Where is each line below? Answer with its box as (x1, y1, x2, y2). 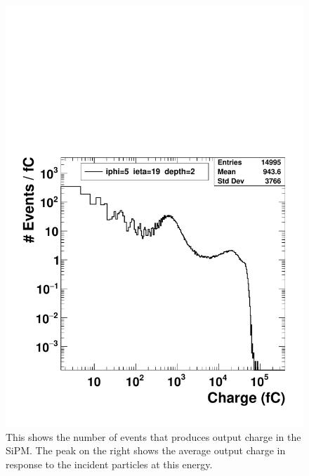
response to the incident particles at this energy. (6, 456, 213, 471)
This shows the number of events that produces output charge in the (6, 429, 301, 444)
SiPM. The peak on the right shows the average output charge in (6, 443, 286, 458)
